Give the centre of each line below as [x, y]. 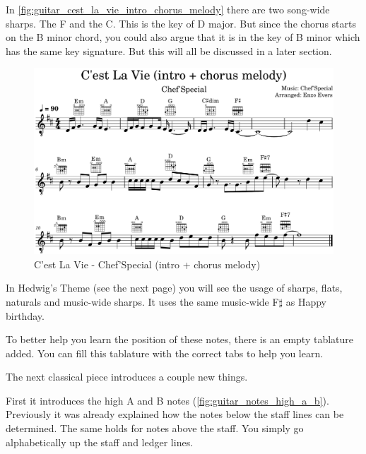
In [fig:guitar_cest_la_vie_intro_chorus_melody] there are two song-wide [168, 9]
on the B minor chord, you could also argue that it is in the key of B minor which [183, 37]
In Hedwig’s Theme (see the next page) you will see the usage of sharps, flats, [174, 288]
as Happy [306, 301]
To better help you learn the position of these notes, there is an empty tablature [180, 339]
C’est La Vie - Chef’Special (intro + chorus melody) [147, 264]
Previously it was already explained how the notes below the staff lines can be [175, 414]
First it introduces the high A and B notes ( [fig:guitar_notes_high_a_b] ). [167, 400]
